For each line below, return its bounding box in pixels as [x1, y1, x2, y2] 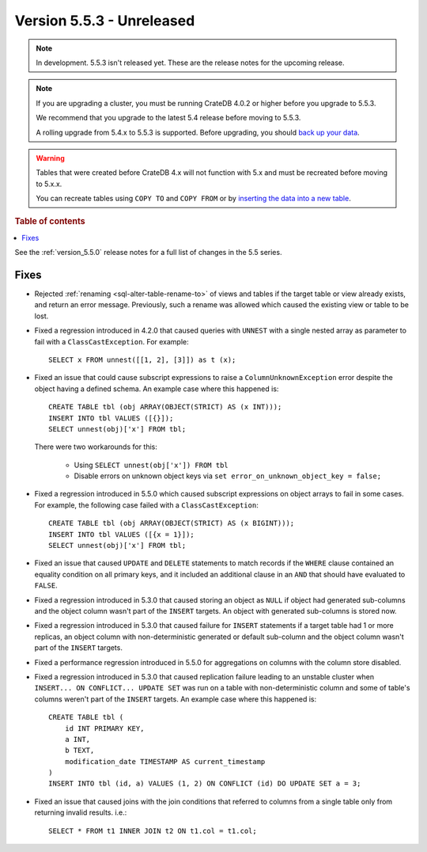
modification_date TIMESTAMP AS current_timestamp [64, 757, 266, 766]
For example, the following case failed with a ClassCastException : [34, 500, 259, 510]
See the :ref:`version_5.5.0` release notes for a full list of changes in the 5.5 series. [14, 248, 282, 257]
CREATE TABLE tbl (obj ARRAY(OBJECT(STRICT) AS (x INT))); [48, 402, 282, 412]
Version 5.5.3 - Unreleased [14, 12, 195, 29]
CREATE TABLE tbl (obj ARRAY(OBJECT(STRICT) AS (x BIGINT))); [48, 519, 295, 528]
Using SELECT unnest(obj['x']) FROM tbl [74, 460, 229, 470]
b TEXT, [64, 746, 95, 755]
